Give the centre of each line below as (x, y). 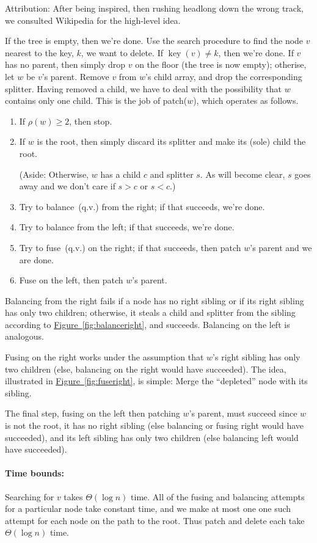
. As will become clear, (242, 174)
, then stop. (91, 121)
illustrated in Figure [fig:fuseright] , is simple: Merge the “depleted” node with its (156, 381)
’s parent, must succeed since (243, 413)
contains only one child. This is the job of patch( (96, 100)
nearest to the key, (39, 52)
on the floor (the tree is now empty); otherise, (221, 64)
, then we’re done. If (256, 52)
